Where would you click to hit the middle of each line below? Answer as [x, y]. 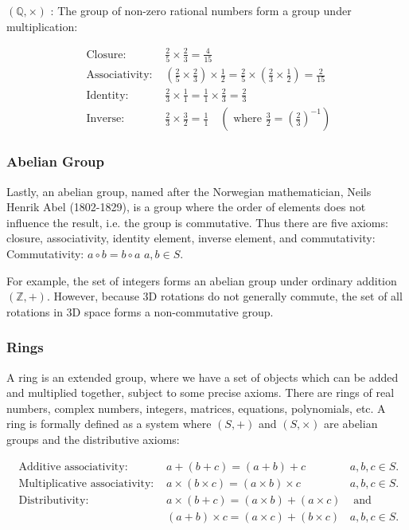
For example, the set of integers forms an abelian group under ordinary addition [202, 280]
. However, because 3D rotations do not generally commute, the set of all [224, 296]
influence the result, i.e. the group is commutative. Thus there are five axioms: [197, 222]
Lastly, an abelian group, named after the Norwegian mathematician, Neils [189, 191]
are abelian [351, 424]
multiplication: [42, 26]
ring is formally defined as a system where [109, 424]
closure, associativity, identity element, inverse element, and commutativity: [191, 238]
